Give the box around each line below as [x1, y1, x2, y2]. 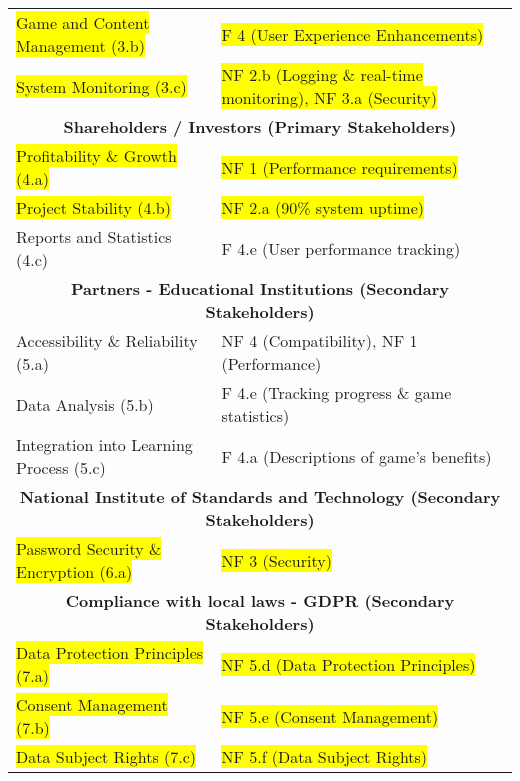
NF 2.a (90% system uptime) [221, 196, 425, 219]
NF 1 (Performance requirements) [221, 155, 458, 179]
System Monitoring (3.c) [16, 74, 187, 98]
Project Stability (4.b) [16, 196, 171, 219]
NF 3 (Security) [221, 548, 332, 572]
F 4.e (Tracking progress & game [221, 381, 452, 404]
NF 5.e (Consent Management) [221, 704, 439, 728]
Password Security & [16, 537, 162, 560]
